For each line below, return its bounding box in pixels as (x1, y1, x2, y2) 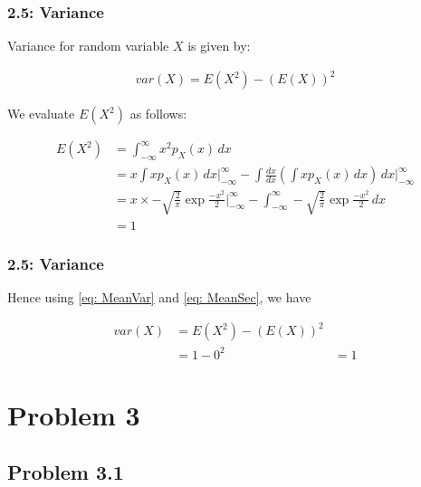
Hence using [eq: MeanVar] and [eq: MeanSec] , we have (7, 288, 311, 307)
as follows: (129, 104, 187, 123)
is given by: (187, 36, 251, 55)
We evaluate (7, 104, 75, 123)
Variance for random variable (7, 36, 169, 55)
